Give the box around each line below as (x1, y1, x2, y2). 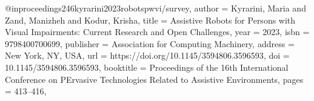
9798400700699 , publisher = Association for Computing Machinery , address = (5, 37, 295, 50)
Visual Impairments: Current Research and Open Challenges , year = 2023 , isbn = (5, 25, 310, 38)
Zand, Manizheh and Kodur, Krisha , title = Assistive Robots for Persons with (5, 13, 296, 26)
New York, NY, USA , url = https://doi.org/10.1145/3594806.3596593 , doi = (5, 49, 290, 62)
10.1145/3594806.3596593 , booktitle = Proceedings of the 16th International (5, 60, 289, 73)
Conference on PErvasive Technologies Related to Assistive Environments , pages (5, 73, 304, 85)
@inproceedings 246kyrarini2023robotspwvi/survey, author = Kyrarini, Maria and (5, 2, 306, 14)
